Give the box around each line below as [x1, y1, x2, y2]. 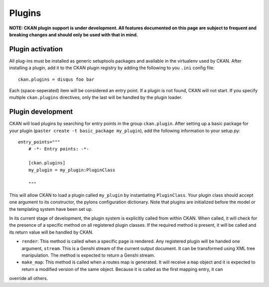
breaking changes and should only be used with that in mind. [9, 31, 138, 37]
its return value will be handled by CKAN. [9, 229, 94, 235]
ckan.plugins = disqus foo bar [18, 76, 95, 82]
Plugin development [9, 108, 73, 116]
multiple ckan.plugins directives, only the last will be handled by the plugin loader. [9, 95, 183, 101]
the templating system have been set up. [9, 206, 93, 212]
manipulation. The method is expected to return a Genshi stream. [21, 252, 155, 258]
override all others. [9, 276, 48, 282]
